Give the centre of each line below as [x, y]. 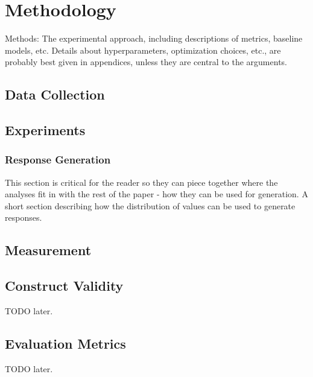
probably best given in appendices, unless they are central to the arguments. [146, 62]
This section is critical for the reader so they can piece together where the [141, 182]
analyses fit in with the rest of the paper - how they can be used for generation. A [156, 194]
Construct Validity [64, 286]
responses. [24, 217]
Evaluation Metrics [65, 344]
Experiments [45, 130]
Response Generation [58, 160]
